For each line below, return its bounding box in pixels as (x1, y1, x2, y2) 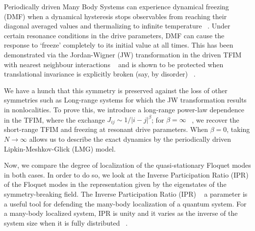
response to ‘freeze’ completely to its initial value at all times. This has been (4, 40, 233, 50)
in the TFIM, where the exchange (4, 114, 105, 125)
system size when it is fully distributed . (4, 217, 128, 228)
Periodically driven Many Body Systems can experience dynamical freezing (4, 1, 229, 11)
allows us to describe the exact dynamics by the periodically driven (29, 134, 231, 144)
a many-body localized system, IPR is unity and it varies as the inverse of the (4, 208, 238, 218)
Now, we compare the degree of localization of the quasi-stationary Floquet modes (4, 160, 251, 170)
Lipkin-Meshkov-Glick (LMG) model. (4, 143, 116, 154)
